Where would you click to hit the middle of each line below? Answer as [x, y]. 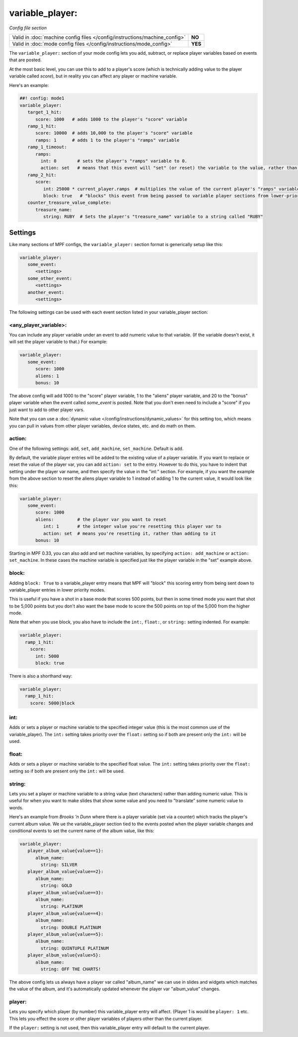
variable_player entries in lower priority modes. [57, 590]
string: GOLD [56, 886]
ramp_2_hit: [42, 175]
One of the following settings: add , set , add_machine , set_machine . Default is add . [96, 448]
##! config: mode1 [42, 98]
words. [16, 807]
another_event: [46, 292]
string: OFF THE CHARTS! [71, 969]
